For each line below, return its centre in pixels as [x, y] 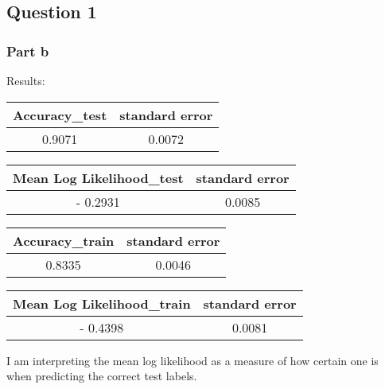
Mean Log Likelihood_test [98, 177]
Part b [28, 51]
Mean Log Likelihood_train [102, 303]
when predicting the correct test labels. [102, 376]
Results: [26, 80]
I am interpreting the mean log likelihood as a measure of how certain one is [192, 360]
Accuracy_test [60, 115]
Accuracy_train [64, 240]
